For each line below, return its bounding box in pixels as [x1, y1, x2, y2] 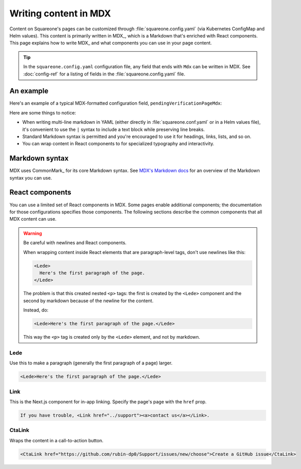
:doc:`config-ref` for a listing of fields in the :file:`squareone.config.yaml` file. [23, 71, 186, 77]
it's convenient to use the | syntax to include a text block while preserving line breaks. [22, 126, 205, 132]
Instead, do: [23, 307, 49, 313]
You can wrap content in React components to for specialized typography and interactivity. [22, 141, 215, 147]
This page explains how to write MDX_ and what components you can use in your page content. [9, 40, 212, 46]
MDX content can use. [9, 216, 56, 222]
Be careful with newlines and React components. [23, 240, 127, 246]
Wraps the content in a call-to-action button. [9, 437, 104, 443]
